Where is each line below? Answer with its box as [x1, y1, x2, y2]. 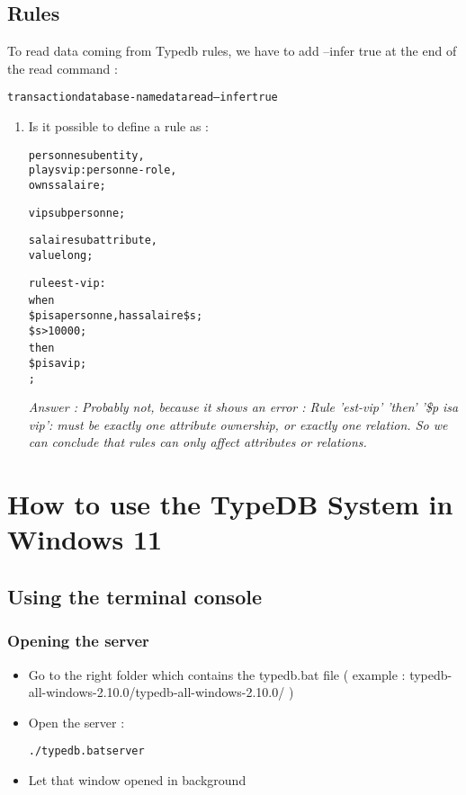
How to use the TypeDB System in [7, 486, 453, 523]
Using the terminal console [7, 582, 262, 610]
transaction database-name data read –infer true [7, 91, 278, 104]
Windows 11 [7, 521, 163, 558]
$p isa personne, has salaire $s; [28, 308, 203, 322]
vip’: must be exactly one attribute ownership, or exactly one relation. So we [28, 415, 448, 433]
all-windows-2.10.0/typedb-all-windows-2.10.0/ [28, 683, 285, 701]
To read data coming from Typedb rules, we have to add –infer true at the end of [7, 41, 457, 60]
